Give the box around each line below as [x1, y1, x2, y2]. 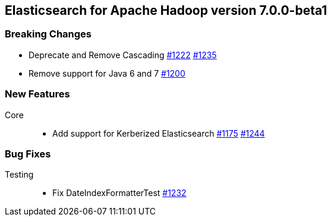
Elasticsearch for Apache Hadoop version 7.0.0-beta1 [5, 3, 327, 18]
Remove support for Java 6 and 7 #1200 [29, 68, 185, 78]
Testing [5, 169, 34, 180]
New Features [5, 88, 70, 100]
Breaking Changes [5, 28, 92, 40]
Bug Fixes [5, 147, 51, 160]
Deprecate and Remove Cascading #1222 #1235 [29, 49, 217, 60]
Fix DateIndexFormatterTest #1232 [52, 188, 187, 198]
